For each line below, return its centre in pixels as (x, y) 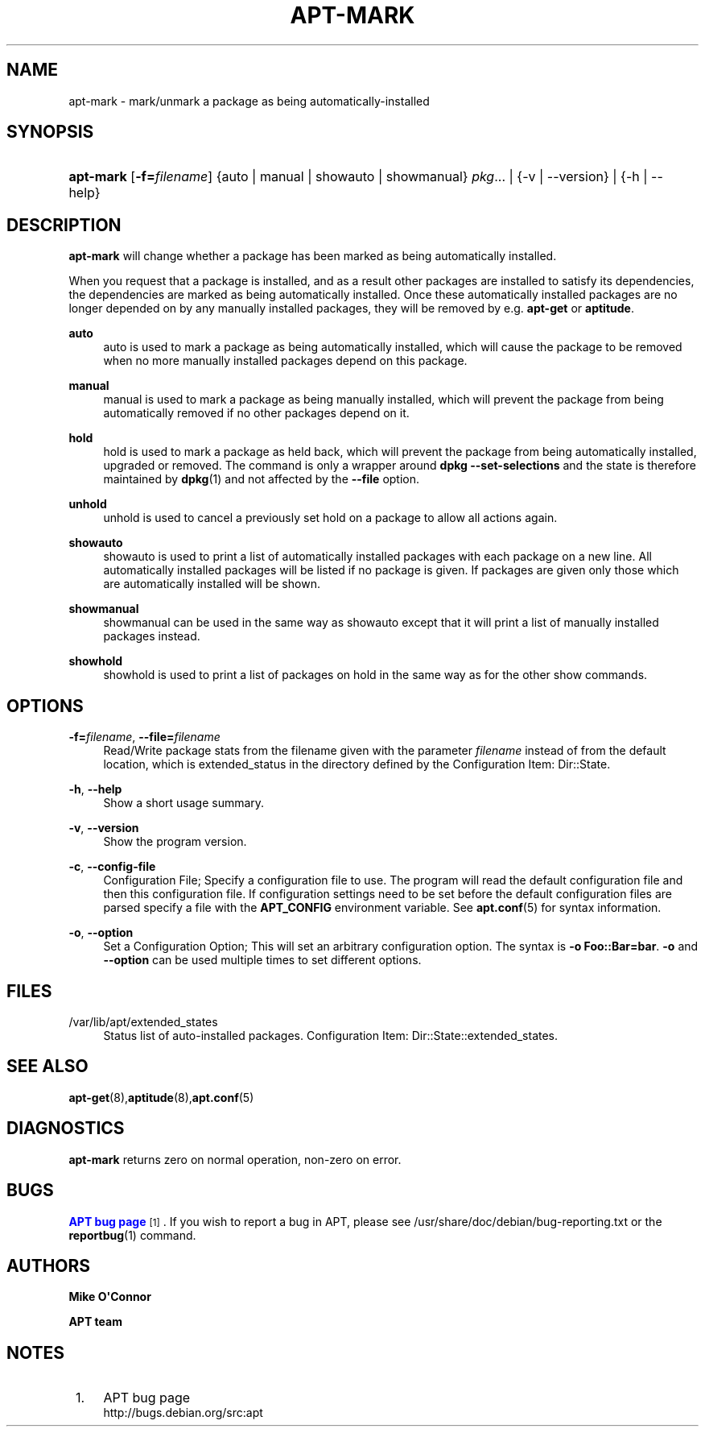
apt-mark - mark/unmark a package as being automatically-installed (249, 101)
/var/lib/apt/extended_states (143, 1021)
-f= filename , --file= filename (144, 737)
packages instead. (152, 636)
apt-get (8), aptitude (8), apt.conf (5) (161, 1097)
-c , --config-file (112, 867)
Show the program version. (175, 842)
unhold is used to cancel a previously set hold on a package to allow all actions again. (330, 518)
